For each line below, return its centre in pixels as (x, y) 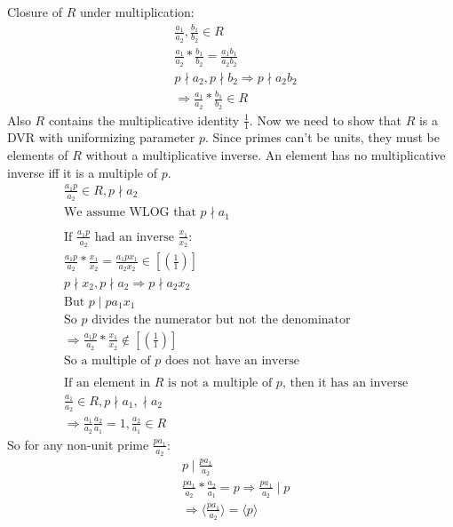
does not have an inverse (232, 360)
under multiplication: (137, 12)
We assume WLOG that (130, 213)
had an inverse (134, 237)
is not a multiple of (220, 383)
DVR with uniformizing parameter (101, 137)
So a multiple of (107, 360)
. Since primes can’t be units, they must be (322, 137)
